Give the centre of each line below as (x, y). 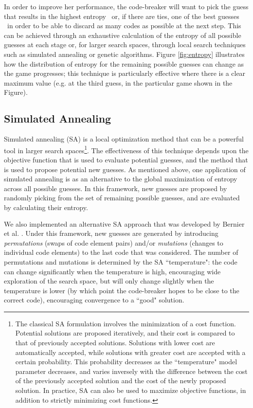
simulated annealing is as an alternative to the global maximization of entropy (121, 179)
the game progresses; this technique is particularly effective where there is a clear (125, 73)
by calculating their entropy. (46, 207)
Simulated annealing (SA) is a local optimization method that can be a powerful (124, 139)
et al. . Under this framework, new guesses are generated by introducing (111, 233)
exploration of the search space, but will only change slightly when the (109, 281)
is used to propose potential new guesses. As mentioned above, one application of (125, 169)
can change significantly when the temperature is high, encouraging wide (112, 271)
